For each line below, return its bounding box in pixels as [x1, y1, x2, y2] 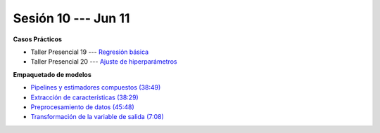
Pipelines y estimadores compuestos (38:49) [30, 83, 161, 92]
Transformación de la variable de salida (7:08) [30, 113, 165, 121]
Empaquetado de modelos [13, 70, 91, 78]
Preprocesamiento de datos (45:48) [30, 102, 134, 111]
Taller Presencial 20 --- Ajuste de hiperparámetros [30, 57, 177, 66]
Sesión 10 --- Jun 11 [13, 10, 130, 26]
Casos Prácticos [13, 35, 63, 43]
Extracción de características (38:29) [30, 93, 139, 101]
